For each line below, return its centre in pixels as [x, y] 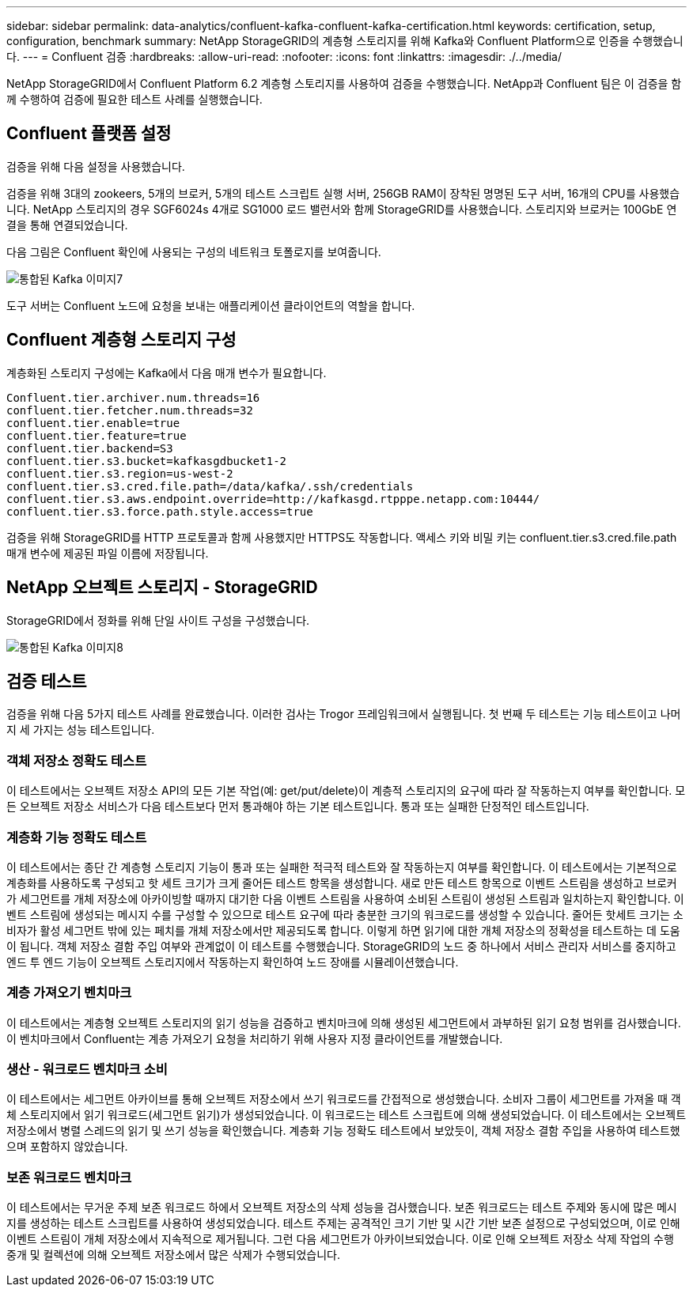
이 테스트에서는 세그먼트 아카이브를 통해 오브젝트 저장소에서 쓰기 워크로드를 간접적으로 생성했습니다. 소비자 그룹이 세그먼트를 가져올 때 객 [344, 1099]
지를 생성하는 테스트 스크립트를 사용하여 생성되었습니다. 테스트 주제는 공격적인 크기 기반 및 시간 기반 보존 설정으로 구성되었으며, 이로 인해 [343, 1223]
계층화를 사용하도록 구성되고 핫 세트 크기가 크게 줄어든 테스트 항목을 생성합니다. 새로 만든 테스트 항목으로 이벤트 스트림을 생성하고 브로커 [342, 883]
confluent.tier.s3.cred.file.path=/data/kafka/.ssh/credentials [210, 486]
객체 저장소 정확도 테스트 [77, 760]
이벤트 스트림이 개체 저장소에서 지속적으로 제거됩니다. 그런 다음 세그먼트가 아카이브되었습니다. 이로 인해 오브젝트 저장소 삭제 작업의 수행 [340, 1239]
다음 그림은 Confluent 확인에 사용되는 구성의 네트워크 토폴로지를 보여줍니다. [194, 251]
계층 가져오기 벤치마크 [69, 993]
